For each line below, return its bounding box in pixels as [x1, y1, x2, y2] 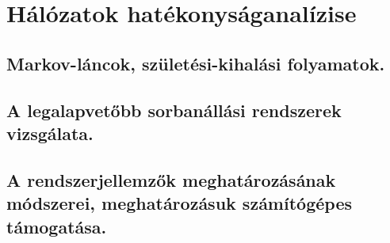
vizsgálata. [6, 120, 94, 145]
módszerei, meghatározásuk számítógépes [6, 191, 352, 215]
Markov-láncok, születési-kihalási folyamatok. [6, 51, 385, 75]
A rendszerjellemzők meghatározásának [6, 167, 336, 192]
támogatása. [6, 214, 107, 238]
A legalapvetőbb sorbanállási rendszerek [6, 97, 342, 122]
